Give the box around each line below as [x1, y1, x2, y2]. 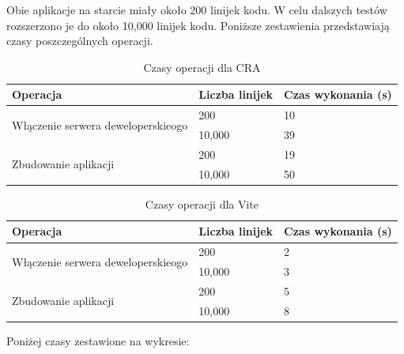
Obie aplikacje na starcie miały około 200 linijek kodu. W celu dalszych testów [6, 2, 387, 17]
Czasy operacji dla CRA [143, 58, 261, 75]
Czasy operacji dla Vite [145, 195, 259, 212]
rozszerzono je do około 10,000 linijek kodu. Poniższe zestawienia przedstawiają [6, 17, 390, 33]
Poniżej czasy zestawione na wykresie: [6, 332, 190, 348]
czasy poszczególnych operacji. [6, 32, 153, 49]
